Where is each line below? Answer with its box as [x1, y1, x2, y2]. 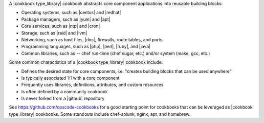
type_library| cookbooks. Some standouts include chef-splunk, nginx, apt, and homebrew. [9, 111, 191, 117]
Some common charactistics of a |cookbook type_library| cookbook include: [9, 59, 163, 65]
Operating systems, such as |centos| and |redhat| [21, 10, 121, 16]
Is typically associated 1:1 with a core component [21, 75, 120, 81]
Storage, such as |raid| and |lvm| [21, 30, 88, 36]
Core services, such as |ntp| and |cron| [21, 23, 100, 29]
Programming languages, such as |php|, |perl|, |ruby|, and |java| [21, 44, 151, 50]
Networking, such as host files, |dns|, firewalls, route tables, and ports [21, 36, 163, 42]
